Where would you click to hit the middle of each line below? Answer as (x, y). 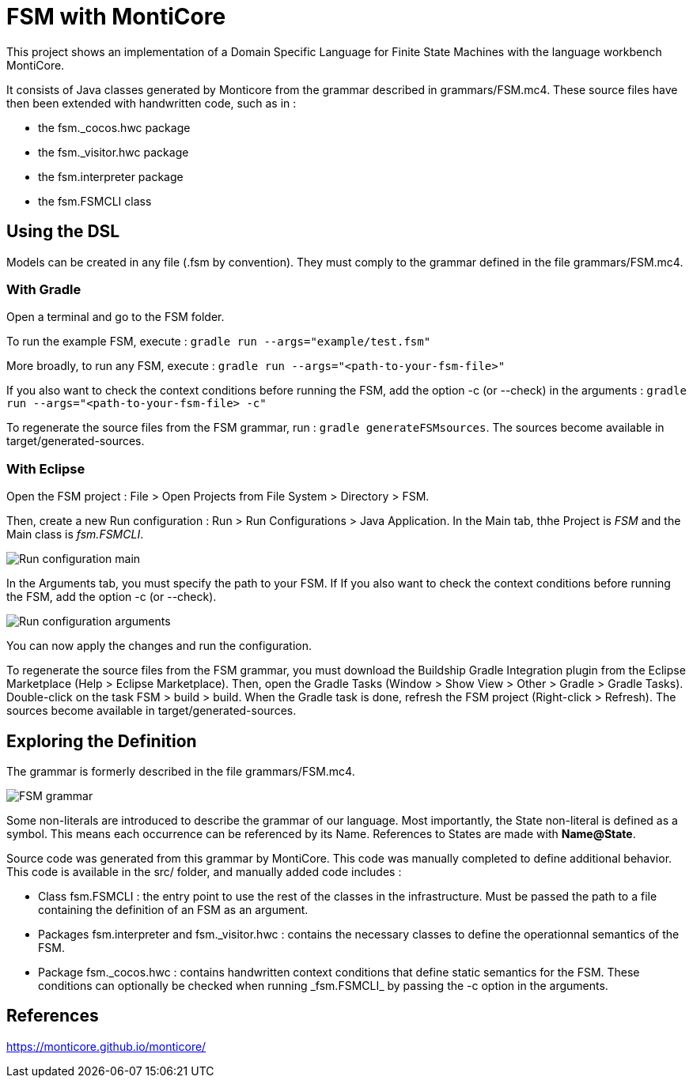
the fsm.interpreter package (111, 176)
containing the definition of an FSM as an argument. (173, 909)
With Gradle (44, 289)
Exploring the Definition (102, 741)
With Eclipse (46, 468)
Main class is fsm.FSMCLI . (75, 534)
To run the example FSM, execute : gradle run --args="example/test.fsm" (219, 342)
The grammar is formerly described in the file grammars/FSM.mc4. (181, 771)
